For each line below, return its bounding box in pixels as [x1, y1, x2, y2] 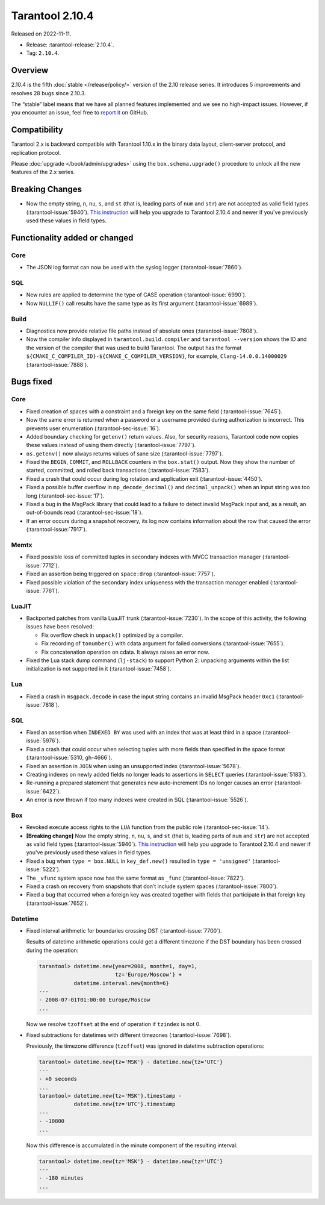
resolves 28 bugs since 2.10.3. [11, 89, 87, 96]
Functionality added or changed [11, 233, 134, 243]
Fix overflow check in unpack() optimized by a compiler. [41, 631, 184, 639]
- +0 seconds [39, 1075, 78, 1083]
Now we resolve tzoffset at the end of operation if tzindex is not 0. [26, 1020, 201, 1027]
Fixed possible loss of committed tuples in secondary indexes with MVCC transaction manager [26, 553, 261, 560]
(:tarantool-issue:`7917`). [26, 526, 87, 533]
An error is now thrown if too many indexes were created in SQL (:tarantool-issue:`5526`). [26, 796, 249, 804]
